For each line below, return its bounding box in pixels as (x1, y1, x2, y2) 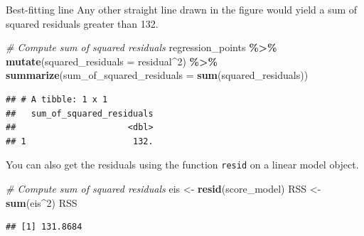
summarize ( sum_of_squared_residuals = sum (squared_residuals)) (6, 68, 309, 82)
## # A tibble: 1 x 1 (6, 94, 108, 104)
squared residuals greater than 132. (6, 16, 159, 31)
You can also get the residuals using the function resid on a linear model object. (6, 157, 359, 172)
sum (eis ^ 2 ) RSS (6, 195, 77, 210)
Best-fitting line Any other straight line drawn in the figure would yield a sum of (6, 2, 358, 16)
